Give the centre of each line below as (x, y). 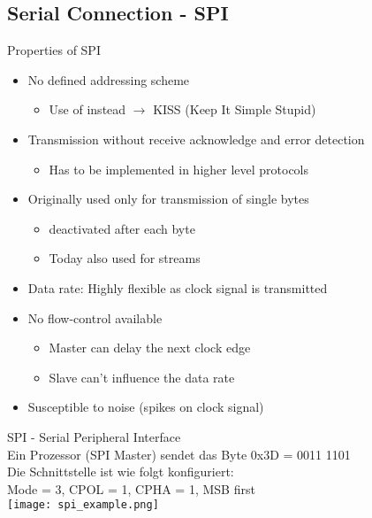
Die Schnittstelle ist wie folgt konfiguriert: (121, 472)
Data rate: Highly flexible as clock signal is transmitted (178, 287)
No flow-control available (95, 317)
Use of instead (87, 109)
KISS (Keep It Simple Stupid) (235, 109)
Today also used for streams (125, 258)
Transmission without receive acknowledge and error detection (196, 139)
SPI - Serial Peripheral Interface (94, 436)
